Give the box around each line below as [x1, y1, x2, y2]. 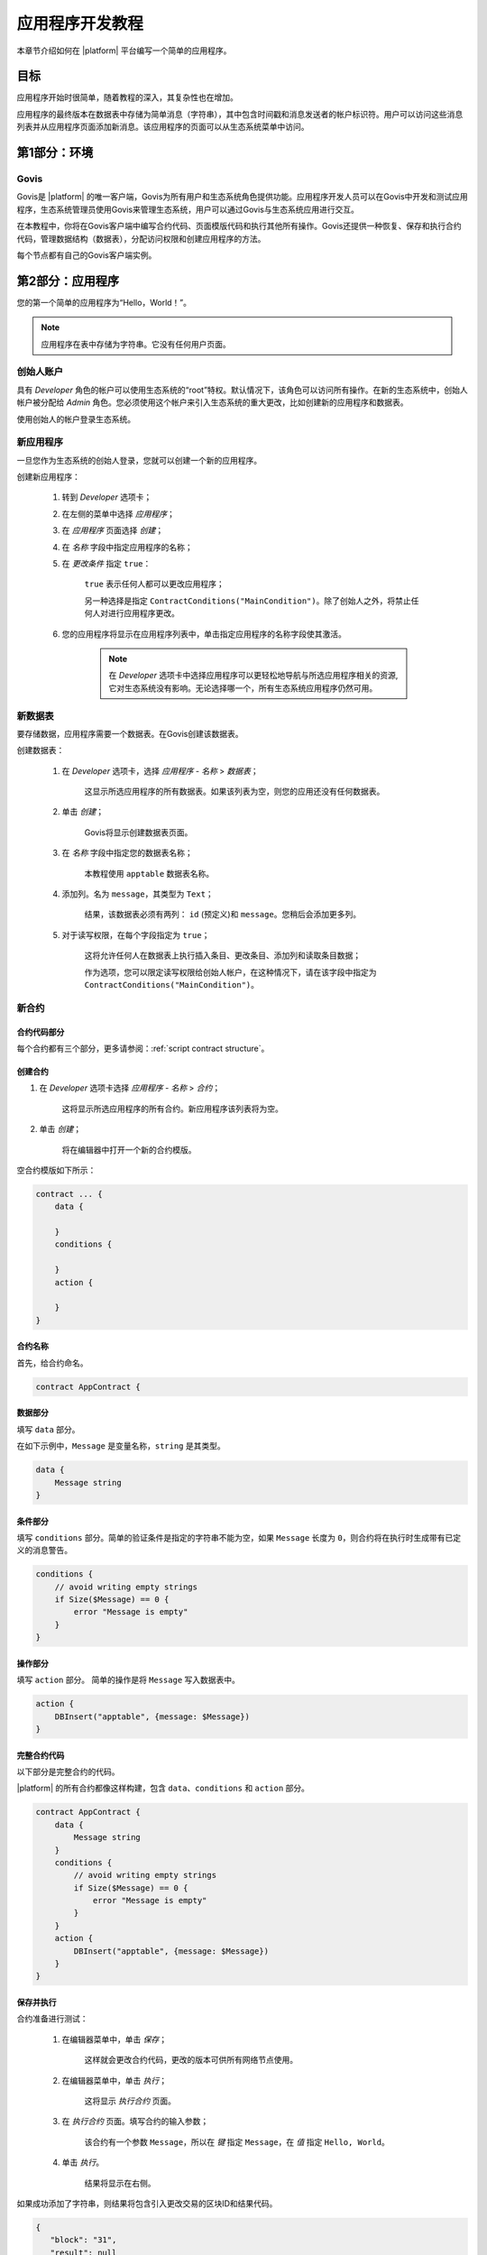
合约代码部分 [16, 1026, 65, 1037]
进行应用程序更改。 [107, 608, 179, 619]
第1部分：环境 [16, 145, 94, 161]
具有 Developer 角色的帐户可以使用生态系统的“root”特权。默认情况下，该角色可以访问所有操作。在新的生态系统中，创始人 [16, 384, 468, 395]
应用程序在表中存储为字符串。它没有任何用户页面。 [41, 338, 231, 349]
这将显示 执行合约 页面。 [84, 2095, 176, 2106]
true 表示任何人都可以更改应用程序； [84, 578, 225, 590]
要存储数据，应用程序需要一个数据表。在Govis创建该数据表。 [16, 728, 243, 739]
